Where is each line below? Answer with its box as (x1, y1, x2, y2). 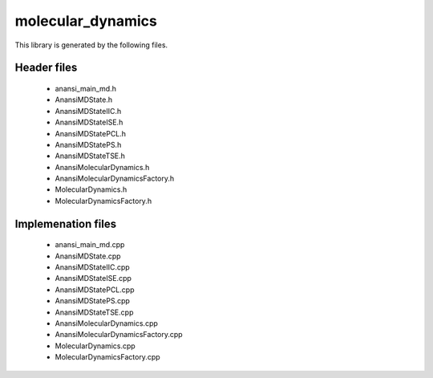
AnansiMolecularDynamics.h (55, 162, 150, 172)
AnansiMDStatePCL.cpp (55, 285, 135, 295)
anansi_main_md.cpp (55, 240, 125, 250)
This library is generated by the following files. (14, 40, 168, 50)
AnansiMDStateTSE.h (55, 151, 126, 161)
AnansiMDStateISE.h (55, 117, 123, 128)
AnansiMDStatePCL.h (55, 128, 127, 138)
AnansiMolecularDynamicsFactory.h (55, 173, 175, 184)
